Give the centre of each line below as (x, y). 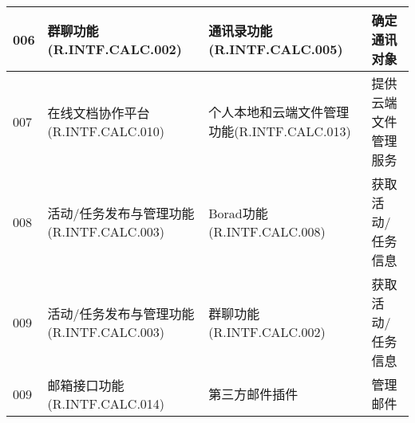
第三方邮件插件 (253, 394)
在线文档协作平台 (99, 112)
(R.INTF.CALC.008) (267, 231)
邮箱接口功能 (86, 385)
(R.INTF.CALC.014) (106, 403)
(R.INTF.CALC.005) (276, 49)
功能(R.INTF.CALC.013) (280, 131)
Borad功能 (238, 213)
